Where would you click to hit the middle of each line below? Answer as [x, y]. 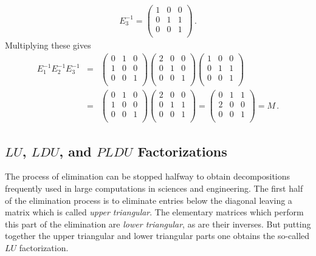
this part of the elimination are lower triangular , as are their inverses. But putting [158, 224]
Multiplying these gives [48, 45]
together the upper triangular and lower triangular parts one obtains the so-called [157, 236]
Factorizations [182, 151]
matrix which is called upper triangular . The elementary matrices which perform [154, 212]
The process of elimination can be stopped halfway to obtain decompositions [148, 176]
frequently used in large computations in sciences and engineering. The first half [154, 188]
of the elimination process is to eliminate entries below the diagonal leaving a [149, 200]
